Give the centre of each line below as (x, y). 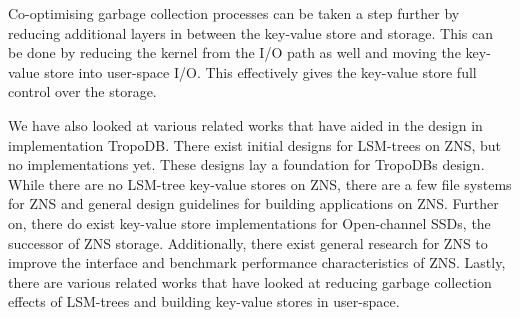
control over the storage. (82, 91)
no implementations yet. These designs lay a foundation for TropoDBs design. (246, 164)
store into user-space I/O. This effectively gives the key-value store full (260, 71)
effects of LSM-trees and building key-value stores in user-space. (204, 301)
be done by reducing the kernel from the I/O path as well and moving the (234, 52)
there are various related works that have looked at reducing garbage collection (250, 281)
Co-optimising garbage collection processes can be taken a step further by (234, 13)
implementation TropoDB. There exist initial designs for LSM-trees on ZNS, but (255, 144)
